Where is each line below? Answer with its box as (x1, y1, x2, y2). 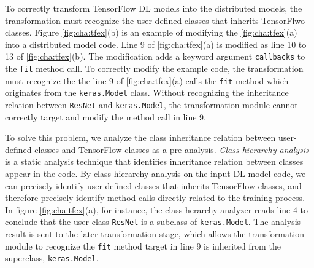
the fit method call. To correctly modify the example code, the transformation (5, 62, 304, 75)
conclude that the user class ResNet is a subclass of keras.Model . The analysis (5, 215, 301, 228)
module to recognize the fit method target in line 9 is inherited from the (5, 239, 281, 252)
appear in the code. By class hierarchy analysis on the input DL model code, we (5, 167, 306, 180)
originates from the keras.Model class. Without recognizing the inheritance (5, 86, 289, 99)
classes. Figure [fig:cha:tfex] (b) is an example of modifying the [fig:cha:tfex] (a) (5, 26, 297, 39)
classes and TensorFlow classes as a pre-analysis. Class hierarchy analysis (34, 143, 309, 156)
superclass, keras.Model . (5, 251, 99, 264)
